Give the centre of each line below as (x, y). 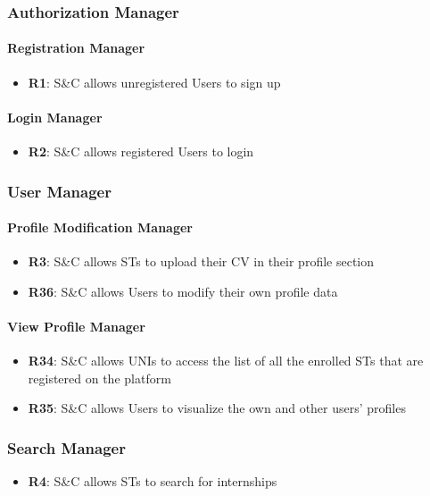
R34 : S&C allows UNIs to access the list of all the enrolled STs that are (226, 361)
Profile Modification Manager (100, 227)
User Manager (59, 191)
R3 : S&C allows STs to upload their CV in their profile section (201, 261)
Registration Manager (76, 48)
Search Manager (66, 447)
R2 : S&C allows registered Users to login (141, 151)
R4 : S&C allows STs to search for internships (153, 481)
